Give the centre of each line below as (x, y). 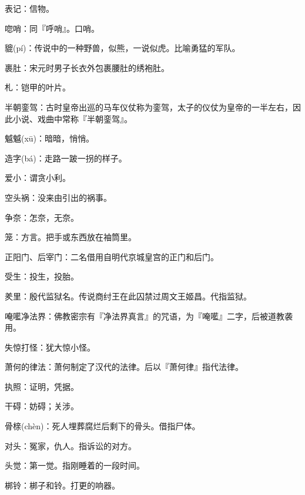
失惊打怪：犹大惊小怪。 (50, 347)
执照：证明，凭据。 (42, 386)
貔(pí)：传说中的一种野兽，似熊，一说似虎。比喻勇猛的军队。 (123, 48)
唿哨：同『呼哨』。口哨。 (52, 28)
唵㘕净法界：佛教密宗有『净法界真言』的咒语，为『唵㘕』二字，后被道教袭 (149, 316)
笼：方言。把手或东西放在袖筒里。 (71, 237)
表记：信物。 (29, 8)
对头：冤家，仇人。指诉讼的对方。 (71, 445)
